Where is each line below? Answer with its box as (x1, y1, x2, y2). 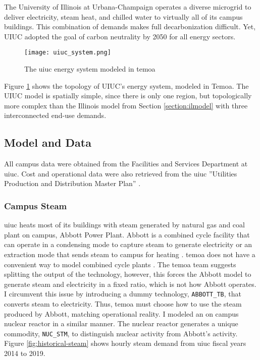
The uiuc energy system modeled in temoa (24, 64, 155, 74)
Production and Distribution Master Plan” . (4, 178, 141, 189)
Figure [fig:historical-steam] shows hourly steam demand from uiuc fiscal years (4, 338, 246, 348)
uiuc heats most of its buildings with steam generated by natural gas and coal (4, 219, 245, 230)
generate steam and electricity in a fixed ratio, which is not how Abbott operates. (4, 278, 256, 289)
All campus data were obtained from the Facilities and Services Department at (4, 158, 248, 169)
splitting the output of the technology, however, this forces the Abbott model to (4, 269, 251, 279)
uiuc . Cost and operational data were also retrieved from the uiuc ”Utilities (4, 168, 237, 178)
